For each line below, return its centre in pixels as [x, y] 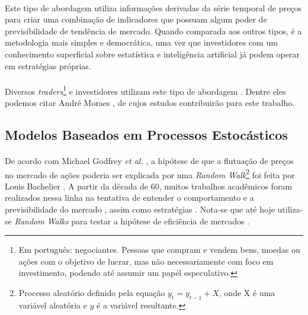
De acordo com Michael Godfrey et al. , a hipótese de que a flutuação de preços [149, 160]
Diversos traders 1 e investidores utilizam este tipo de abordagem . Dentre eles [145, 90]
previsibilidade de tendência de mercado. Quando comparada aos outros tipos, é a [153, 30]
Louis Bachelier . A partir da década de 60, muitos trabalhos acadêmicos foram [149, 186]
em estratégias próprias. [48, 65]
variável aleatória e [53, 305]
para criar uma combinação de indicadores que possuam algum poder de [136, 19]
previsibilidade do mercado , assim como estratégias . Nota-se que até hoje [140, 209]
